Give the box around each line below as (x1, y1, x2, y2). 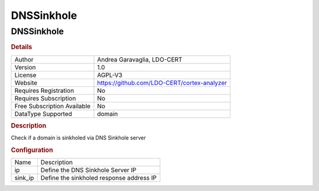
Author (14, 55, 34, 63)
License (14, 71, 37, 79)
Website (14, 79, 38, 87)
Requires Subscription (14, 94, 76, 102)
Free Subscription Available (14, 102, 91, 110)
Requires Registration (14, 86, 74, 95)
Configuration (11, 146, 53, 154)
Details (11, 43, 32, 51)
